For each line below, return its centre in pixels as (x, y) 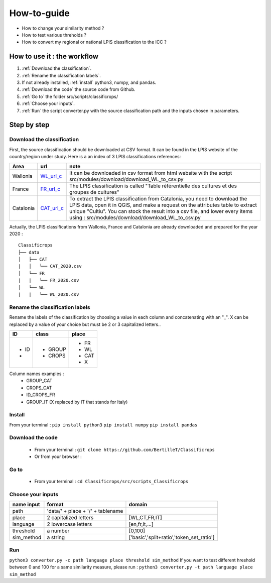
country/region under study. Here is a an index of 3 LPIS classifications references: (95, 157)
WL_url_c (51, 176)
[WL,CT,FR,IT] (146, 518)
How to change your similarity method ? (63, 28)
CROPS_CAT (39, 388)
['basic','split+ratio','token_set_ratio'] (172, 537)
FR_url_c (50, 189)
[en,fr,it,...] (141, 524)
